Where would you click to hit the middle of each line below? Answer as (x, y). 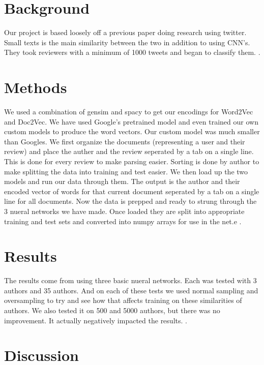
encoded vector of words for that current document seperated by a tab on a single (132, 191)
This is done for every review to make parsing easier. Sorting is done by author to (132, 161)
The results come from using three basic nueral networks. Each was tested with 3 (130, 280)
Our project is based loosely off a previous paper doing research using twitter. (125, 32)
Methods (36, 87)
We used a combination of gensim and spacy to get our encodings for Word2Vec (129, 112)
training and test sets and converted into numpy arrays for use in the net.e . (123, 221)
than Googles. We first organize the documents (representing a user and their (125, 141)
